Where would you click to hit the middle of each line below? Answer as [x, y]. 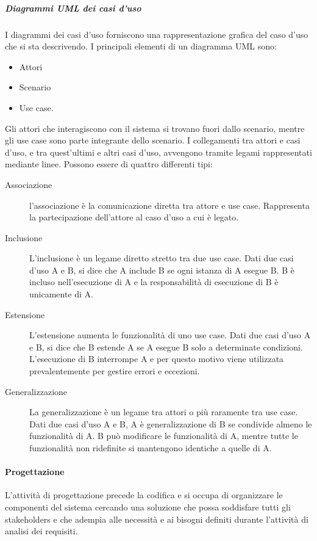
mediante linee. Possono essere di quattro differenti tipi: [109, 164]
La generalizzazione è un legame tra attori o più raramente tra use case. [164, 412]
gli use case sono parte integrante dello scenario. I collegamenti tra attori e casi [153, 140]
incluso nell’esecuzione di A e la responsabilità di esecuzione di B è [154, 282]
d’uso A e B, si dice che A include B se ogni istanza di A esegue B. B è [162, 270]
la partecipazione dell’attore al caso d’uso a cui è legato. [134, 217]
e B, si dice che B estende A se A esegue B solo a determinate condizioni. [166, 347]
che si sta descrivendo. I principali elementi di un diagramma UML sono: [141, 46]
